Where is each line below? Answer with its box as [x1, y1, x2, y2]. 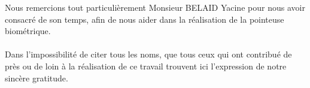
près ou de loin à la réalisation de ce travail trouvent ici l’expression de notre [5, 59, 287, 72]
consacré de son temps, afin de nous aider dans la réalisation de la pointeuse [5, 13, 284, 25]
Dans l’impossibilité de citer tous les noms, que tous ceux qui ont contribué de [5, 48, 292, 60]
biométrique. [5, 25, 51, 37]
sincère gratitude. [5, 71, 68, 84]
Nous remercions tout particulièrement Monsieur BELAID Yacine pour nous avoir [5, 1, 305, 13]
